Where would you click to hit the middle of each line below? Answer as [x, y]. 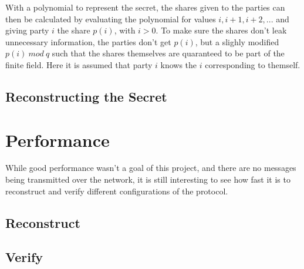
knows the [179, 64]
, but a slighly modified [237, 41]
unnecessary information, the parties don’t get [88, 41]
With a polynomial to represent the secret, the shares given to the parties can [145, 7]
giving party [27, 30]
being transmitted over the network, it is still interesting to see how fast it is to [148, 179]
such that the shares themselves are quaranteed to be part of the [168, 53]
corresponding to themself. [253, 64]
